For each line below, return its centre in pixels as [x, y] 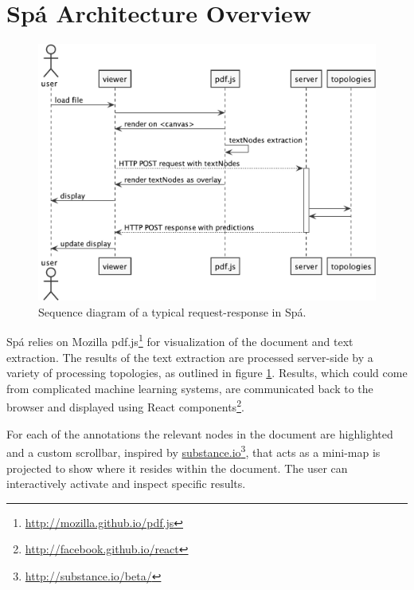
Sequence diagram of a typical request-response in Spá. [172, 311]
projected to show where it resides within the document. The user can [177, 468]
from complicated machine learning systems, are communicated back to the [190, 388]
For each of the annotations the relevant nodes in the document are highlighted [200, 433]
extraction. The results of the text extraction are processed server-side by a [190, 357]
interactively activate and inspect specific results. [126, 484]
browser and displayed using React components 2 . [125, 406]
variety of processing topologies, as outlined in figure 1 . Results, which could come [207, 373]
